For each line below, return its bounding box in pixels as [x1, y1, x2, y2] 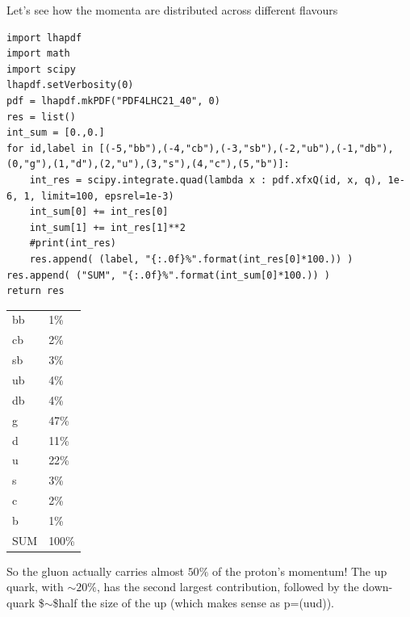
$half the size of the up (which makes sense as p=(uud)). [52, 594, 334, 611]
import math [6, 48, 70, 60]
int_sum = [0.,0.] [6, 127, 105, 139]
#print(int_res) [29, 237, 117, 250]
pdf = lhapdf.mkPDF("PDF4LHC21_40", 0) [6, 94, 220, 107]
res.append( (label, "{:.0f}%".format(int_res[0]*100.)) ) [29, 253, 354, 265]
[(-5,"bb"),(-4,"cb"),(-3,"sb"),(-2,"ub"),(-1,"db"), [98, 142, 394, 154]
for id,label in [6, 142, 94, 154]
